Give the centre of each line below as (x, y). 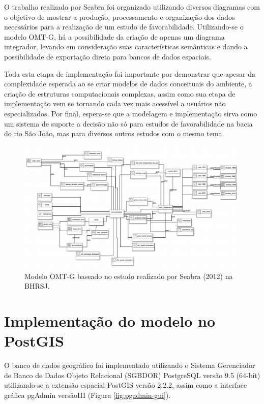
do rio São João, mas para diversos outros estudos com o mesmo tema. (114, 133)
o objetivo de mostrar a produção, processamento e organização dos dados (120, 17)
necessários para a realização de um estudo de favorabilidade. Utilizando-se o (124, 27)
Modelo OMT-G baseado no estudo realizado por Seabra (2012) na (129, 276)
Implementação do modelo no (110, 320)
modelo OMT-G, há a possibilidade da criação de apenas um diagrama (114, 36)
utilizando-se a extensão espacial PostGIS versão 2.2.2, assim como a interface (126, 385)
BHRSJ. (37, 286)
